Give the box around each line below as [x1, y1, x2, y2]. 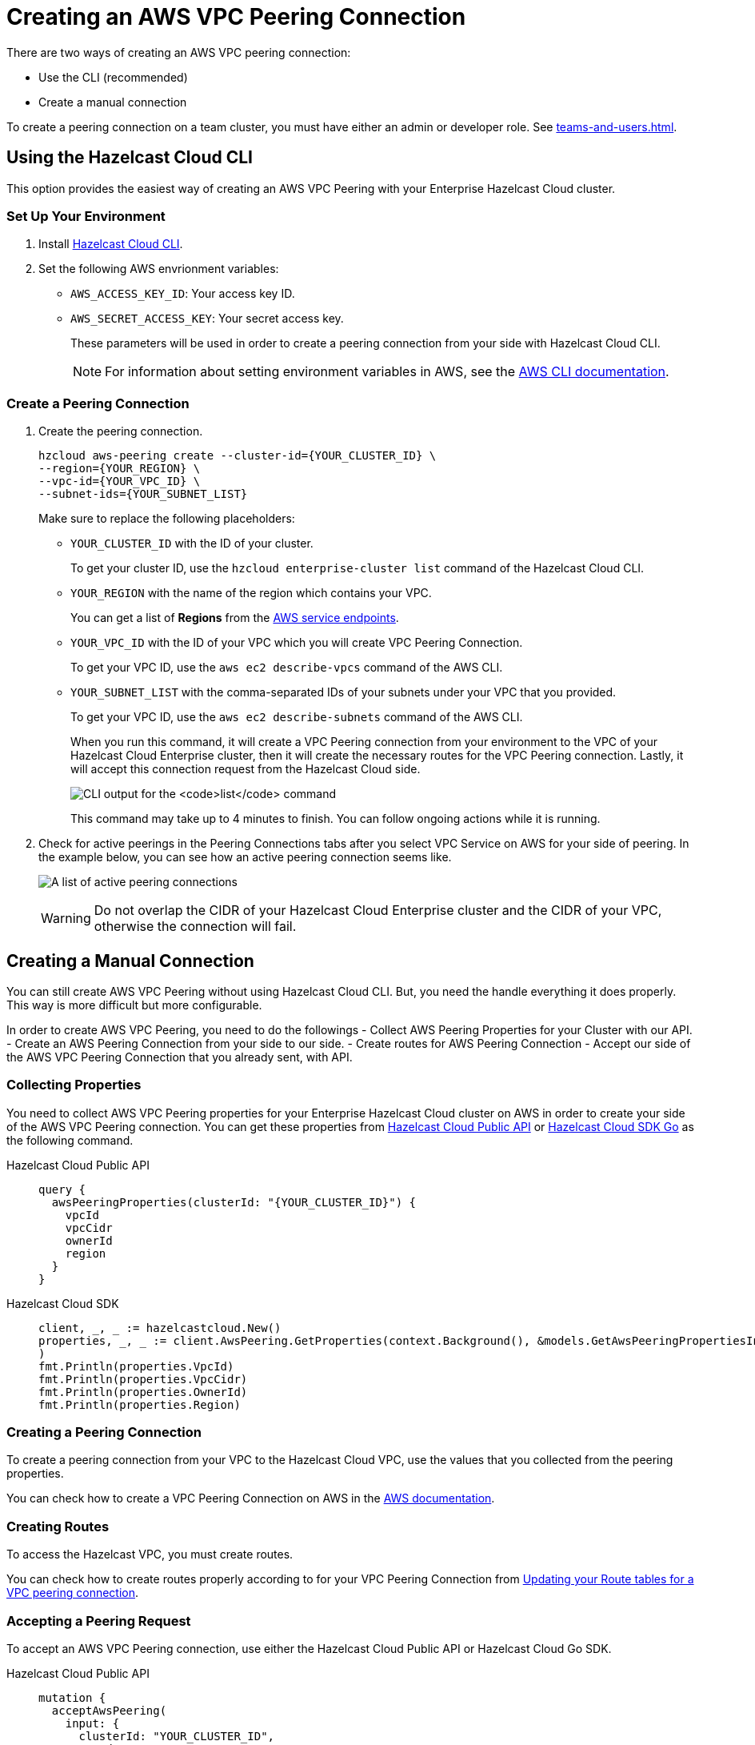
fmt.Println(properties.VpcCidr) [38, 1372, 248, 1386]
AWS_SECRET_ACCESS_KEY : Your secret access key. [70, 311, 344, 326]
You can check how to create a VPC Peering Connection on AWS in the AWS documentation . [6, 1491, 495, 1506]
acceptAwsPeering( [51, 1703, 167, 1717]
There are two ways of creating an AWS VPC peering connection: [6, 45, 351, 59]
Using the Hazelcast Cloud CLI [6, 147, 253, 168]
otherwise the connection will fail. [94, 918, 297, 935]
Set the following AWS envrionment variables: [38, 262, 279, 276]
